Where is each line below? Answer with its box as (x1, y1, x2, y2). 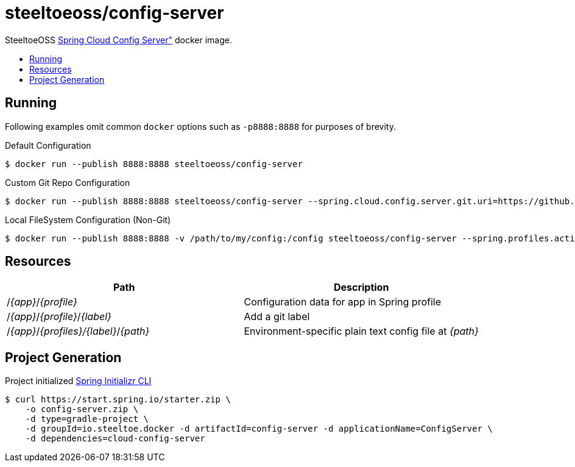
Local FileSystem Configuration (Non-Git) (5, 214, 171, 225)
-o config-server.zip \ (25, 404, 139, 415)
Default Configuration (5, 140, 91, 151)
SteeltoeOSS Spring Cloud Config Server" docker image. (5, 34, 233, 45)
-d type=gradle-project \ (25, 414, 149, 424)
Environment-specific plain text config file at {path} (244, 325, 479, 338)
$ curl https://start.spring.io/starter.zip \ (5, 394, 231, 405)
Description (333, 281, 389, 294)
